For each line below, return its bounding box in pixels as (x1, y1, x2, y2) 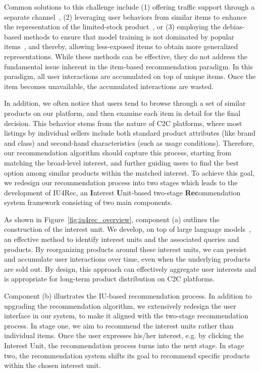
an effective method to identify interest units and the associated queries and (4, 234, 239, 244)
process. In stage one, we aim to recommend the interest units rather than (4, 320, 234, 330)
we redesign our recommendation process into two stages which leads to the (4, 177, 238, 188)
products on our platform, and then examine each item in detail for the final (4, 107, 241, 118)
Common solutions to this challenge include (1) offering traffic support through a (4, 2, 255, 12)
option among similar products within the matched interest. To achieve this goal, (4, 167, 255, 178)
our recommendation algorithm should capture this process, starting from (4, 147, 232, 158)
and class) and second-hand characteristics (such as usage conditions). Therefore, (4, 137, 254, 148)
